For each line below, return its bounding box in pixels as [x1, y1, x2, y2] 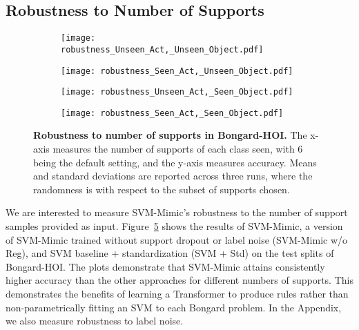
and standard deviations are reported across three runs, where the [33, 168, 313, 183]
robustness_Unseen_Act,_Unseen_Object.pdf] [61, 44, 264, 55]
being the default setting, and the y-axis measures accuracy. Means [33, 155, 317, 169]
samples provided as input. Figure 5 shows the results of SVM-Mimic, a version [6, 219, 343, 233]
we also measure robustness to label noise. [6, 313, 184, 328]
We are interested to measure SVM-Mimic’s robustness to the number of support [6, 205, 348, 220]
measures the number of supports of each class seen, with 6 [52, 142, 303, 156]
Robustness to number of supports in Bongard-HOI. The [33, 128, 307, 142]
